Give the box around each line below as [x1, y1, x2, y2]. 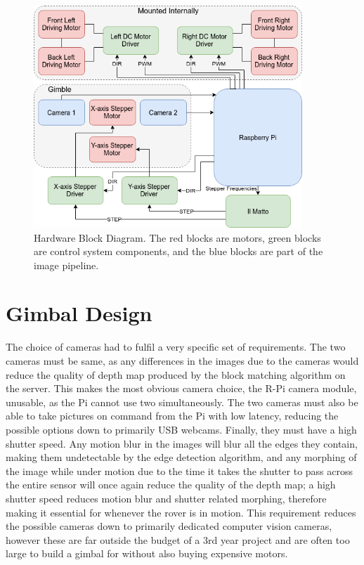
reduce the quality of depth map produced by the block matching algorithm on [6, 367, 346, 382]
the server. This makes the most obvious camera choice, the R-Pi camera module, [6, 381, 357, 396]
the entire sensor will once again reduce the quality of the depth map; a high [6, 477, 336, 492]
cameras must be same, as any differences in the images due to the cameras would [6, 353, 359, 368]
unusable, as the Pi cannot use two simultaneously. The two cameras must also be [6, 394, 358, 409]
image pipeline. [34, 257, 99, 272]
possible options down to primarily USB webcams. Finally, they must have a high [6, 422, 357, 436]
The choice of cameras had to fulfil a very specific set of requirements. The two [6, 339, 346, 354]
